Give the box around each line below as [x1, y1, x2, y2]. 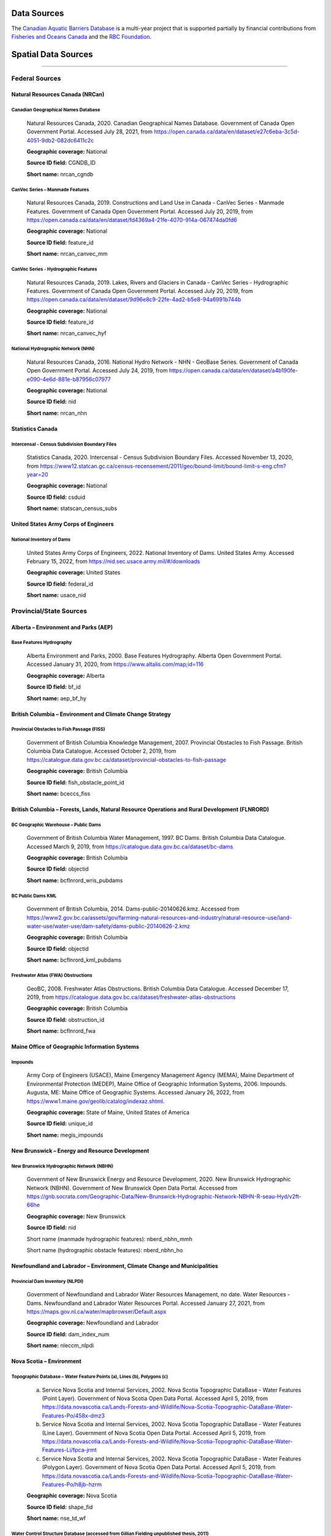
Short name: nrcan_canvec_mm [26, 250, 108, 257]
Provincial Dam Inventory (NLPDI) [11, 1278, 84, 1284]
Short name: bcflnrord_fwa [26, 1027, 96, 1035]
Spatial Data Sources [11, 49, 93, 60]
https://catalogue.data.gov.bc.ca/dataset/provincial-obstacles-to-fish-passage [26, 756, 227, 763]
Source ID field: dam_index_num [26, 1330, 110, 1338]
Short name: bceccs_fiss [26, 790, 91, 797]
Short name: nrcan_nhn [26, 409, 87, 417]
